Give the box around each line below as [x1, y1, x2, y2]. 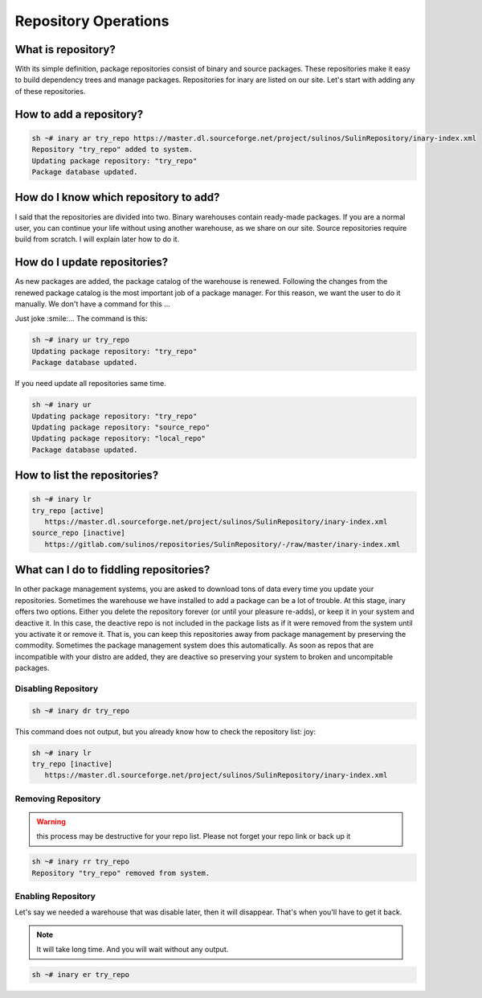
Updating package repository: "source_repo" [31, 422, 210, 432]
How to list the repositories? [14, 469, 159, 483]
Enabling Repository [14, 891, 96, 902]
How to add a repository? [14, 107, 144, 121]
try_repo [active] [31, 506, 104, 515]
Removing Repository [14, 793, 101, 804]
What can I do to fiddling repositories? [14, 563, 210, 577]
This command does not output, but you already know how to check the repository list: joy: [14, 726, 317, 736]
